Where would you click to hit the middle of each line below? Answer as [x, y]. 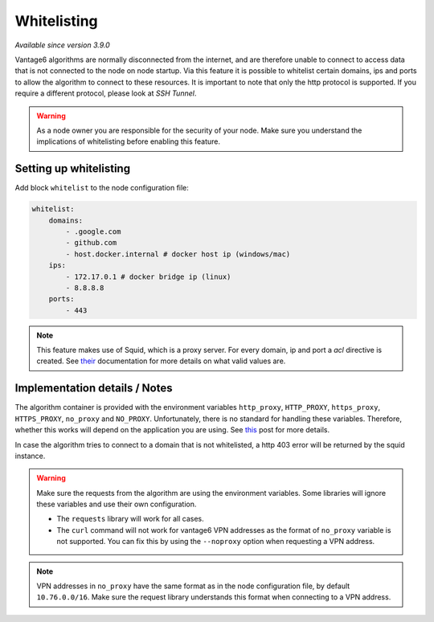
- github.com [91, 243]
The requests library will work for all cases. [130, 519]
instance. [30, 456]
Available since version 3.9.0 [62, 45]
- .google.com [93, 231]
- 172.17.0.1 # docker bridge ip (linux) [148, 276]
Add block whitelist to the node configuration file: [102, 188]
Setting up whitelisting [73, 169]
